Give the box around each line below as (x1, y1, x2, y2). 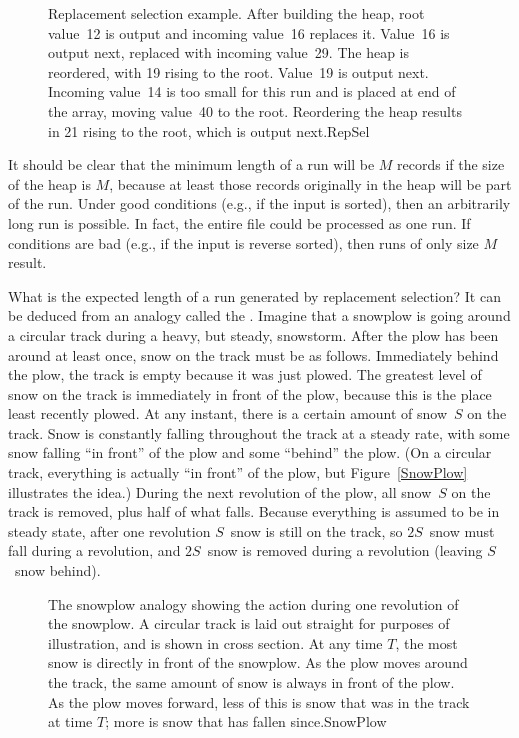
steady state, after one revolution (8, 520, 211, 541)
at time (48, 711, 93, 732)
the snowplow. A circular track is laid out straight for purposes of (48, 613, 450, 634)
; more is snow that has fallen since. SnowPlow (105, 711, 387, 732)
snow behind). (14, 560, 101, 581)
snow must (429, 520, 495, 541)
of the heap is (8, 173, 91, 194)
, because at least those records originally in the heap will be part (109, 173, 512, 194)
